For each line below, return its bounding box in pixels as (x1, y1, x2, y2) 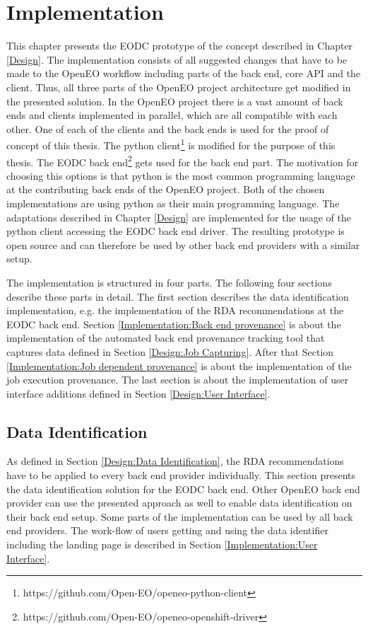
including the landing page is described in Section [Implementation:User (6, 537, 318, 552)
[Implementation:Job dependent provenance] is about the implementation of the (6, 358, 352, 373)
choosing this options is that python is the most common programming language (6, 168, 355, 183)
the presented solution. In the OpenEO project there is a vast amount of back (6, 93, 343, 108)
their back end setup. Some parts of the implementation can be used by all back (6, 509, 353, 524)
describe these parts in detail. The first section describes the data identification (6, 289, 349, 304)
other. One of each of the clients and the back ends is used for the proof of (6, 121, 329, 136)
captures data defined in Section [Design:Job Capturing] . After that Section (6, 344, 334, 359)
